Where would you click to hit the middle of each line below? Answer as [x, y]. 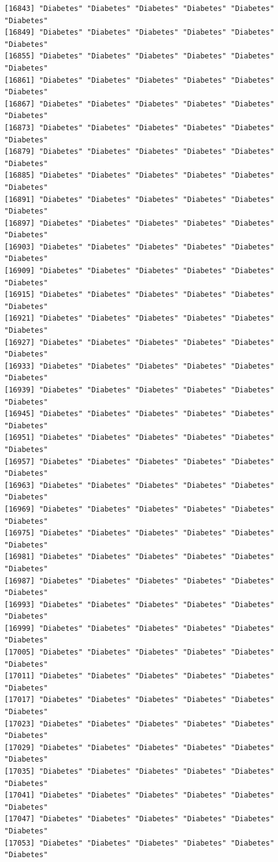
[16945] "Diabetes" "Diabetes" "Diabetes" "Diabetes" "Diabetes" [139, 414]
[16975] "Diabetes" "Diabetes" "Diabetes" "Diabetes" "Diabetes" [139, 533]
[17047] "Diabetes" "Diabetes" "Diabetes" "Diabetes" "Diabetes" [139, 819]
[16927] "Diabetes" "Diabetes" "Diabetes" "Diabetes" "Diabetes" [139, 342]
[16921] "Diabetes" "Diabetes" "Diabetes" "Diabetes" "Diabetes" [139, 318]
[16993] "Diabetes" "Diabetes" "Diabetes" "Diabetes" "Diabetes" [139, 604]
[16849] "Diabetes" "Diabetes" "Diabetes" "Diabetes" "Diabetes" [139, 33]
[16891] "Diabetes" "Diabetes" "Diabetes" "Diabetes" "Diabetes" [139, 199]
